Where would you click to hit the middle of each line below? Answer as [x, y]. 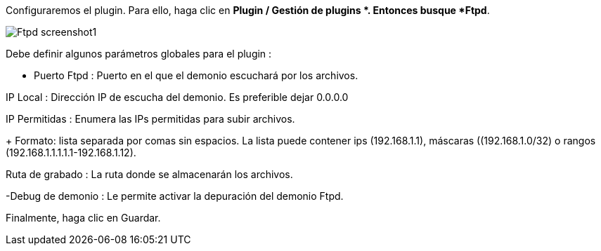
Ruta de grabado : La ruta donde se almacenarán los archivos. [149, 174]
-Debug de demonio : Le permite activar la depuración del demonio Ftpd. [175, 196]
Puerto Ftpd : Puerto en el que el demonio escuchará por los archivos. [196, 75]
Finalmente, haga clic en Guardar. [83, 218]
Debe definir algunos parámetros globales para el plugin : [139, 54]
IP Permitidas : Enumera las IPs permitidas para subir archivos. [150, 119]
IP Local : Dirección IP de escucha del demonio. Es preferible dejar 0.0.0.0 [177, 97]
